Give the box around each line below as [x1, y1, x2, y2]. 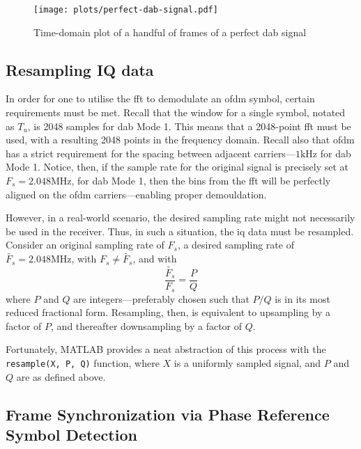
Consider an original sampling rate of [6, 237, 164, 252]
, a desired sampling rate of [177, 237, 294, 252]
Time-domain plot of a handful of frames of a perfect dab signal [33, 24, 307, 39]
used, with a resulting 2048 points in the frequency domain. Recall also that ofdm [6, 132, 355, 147]
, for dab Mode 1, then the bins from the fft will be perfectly [71, 173, 331, 188]
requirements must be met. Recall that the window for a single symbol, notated [6, 105, 346, 120]
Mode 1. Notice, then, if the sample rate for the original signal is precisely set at [6, 159, 349, 174]
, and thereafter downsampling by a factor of [51, 318, 243, 333]
